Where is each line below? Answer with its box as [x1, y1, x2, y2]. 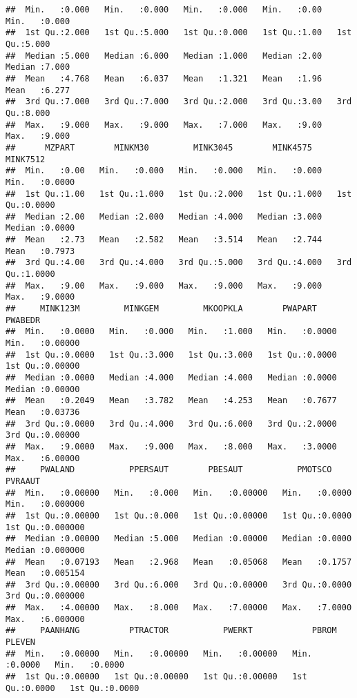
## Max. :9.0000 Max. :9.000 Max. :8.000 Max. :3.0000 [6, 441, 337, 452]
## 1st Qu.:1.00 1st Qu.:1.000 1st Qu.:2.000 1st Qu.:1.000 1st [6, 188, 352, 199]
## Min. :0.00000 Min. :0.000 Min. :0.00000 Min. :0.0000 [6, 487, 352, 498]
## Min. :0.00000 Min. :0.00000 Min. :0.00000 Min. [6, 648, 312, 659]
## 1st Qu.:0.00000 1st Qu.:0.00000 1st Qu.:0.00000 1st [6, 672, 307, 682]
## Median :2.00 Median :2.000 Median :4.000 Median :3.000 [6, 211, 322, 222]
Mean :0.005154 [6, 568, 85, 579]
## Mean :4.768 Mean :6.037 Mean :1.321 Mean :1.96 [6, 73, 322, 84]
